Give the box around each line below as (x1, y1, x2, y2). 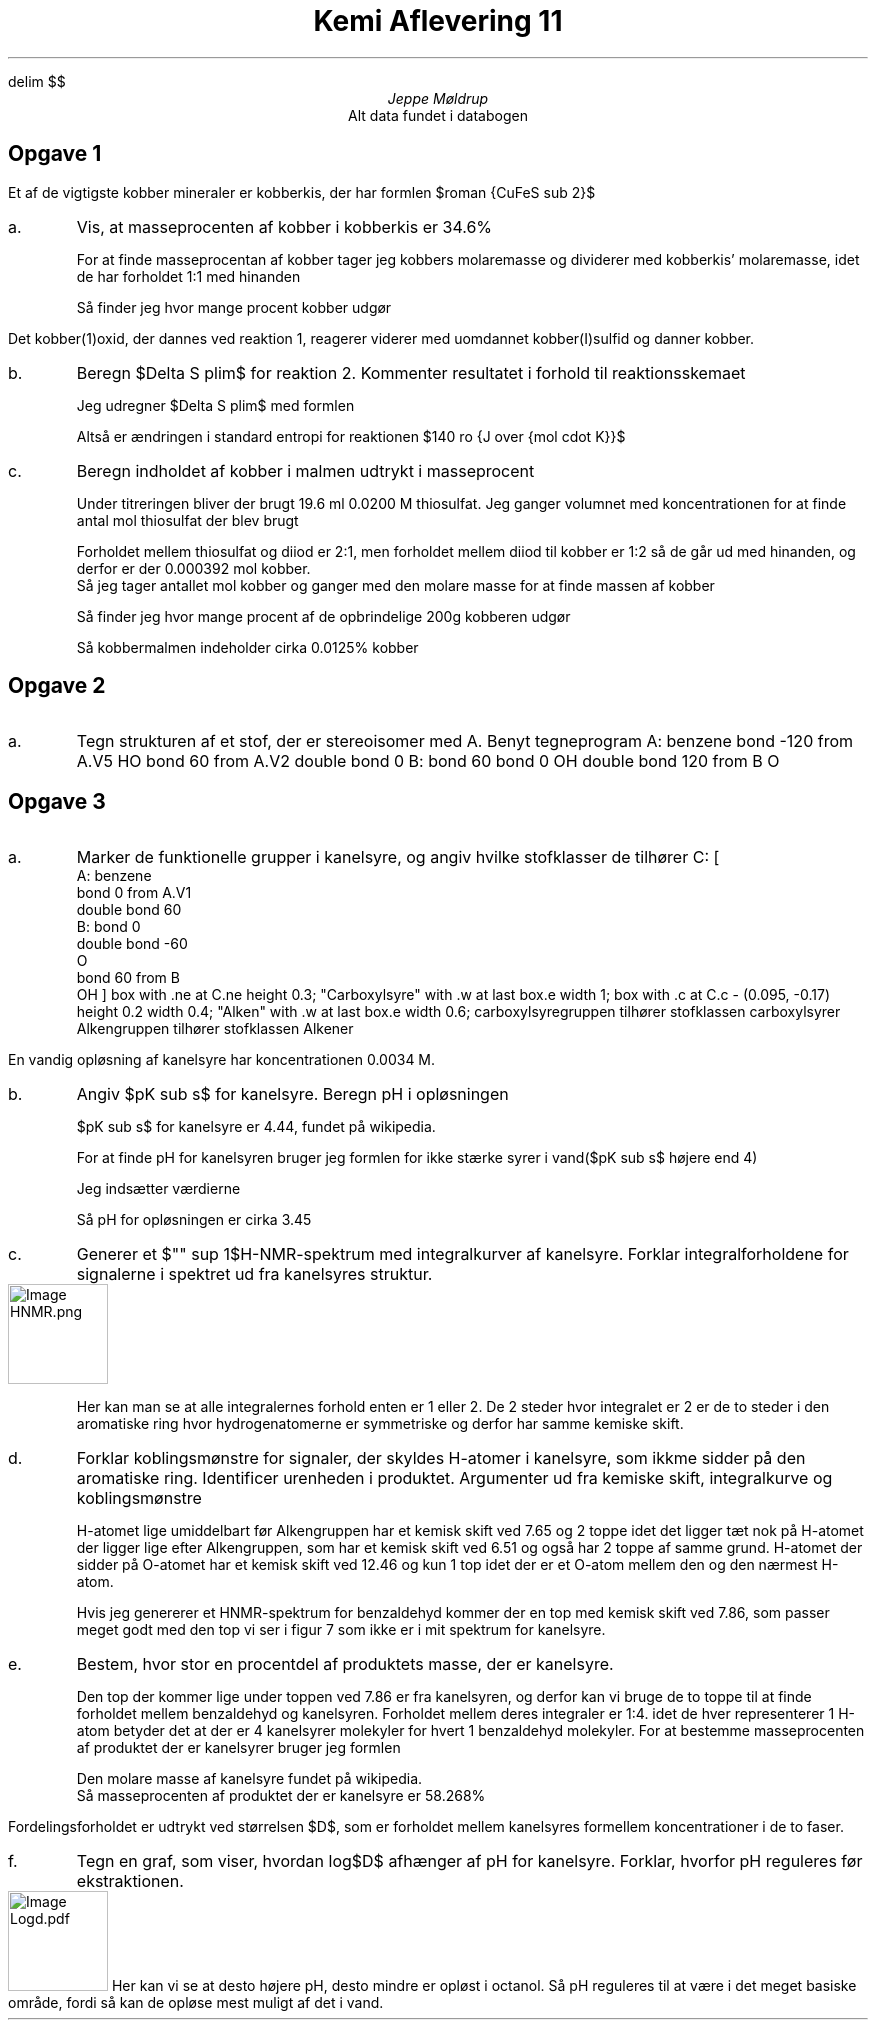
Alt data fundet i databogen (348, 106, 528, 124)
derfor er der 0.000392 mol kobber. (76, 559, 311, 577)
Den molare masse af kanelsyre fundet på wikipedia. (76, 1770, 423, 1788)
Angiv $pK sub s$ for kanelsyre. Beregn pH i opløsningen (76, 1084, 509, 1105)
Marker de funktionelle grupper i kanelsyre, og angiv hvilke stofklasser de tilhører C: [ (76, 847, 720, 868)
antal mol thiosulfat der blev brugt (76, 511, 299, 529)
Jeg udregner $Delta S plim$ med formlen (76, 396, 355, 414)
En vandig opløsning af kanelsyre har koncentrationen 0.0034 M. (8, 1051, 436, 1069)
